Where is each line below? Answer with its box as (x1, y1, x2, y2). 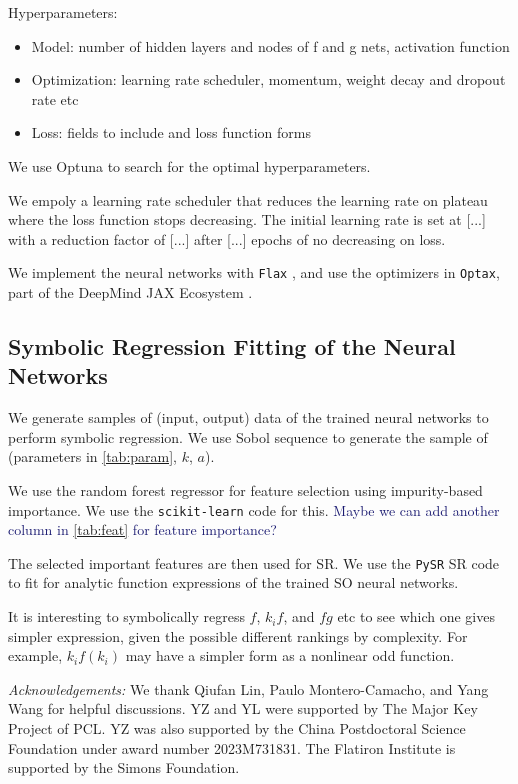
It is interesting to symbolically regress (8, 606, 245, 627)
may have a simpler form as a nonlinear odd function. (125, 645, 455, 666)
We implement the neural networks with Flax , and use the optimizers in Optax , (8, 262, 500, 283)
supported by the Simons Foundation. (8, 757, 240, 778)
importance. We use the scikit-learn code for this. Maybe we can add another (8, 499, 500, 520)
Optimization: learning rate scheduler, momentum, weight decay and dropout (31, 69, 506, 90)
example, (8, 645, 63, 666)
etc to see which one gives (337, 606, 495, 627)
